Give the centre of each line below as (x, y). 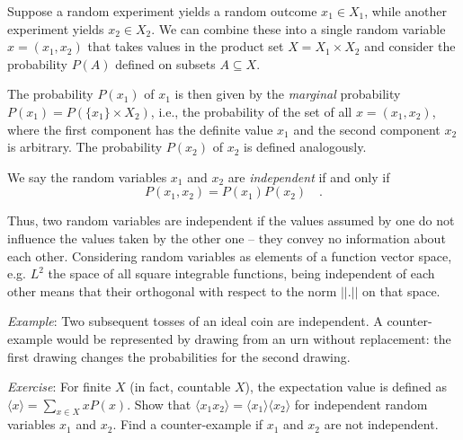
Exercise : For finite (59, 387)
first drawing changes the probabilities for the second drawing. (179, 356)
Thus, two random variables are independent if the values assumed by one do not (231, 220)
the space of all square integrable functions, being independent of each (241, 273)
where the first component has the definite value (140, 129)
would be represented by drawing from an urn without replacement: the (254, 338)
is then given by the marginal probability (288, 94)
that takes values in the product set (186, 46)
